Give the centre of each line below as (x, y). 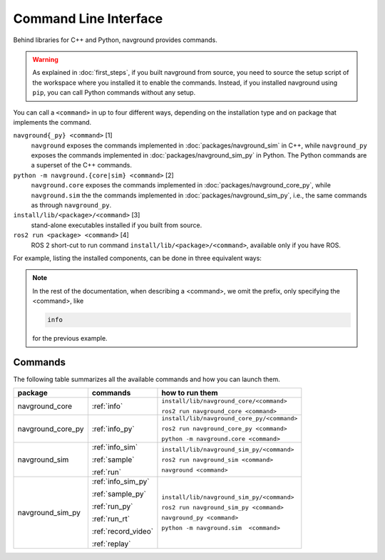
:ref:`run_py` (112, 507)
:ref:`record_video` (122, 532)
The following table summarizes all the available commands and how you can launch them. (147, 379)
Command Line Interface (88, 19)
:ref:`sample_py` (119, 494)
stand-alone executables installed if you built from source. (117, 225)
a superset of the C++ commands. (81, 165)
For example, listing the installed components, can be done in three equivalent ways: (137, 258)
